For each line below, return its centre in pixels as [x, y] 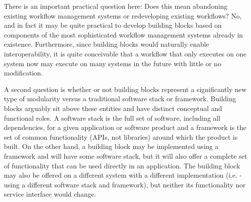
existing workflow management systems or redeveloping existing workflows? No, [123, 15]
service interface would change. [50, 194]
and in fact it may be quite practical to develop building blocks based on [113, 25]
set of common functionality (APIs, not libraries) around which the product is [121, 137]
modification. [23, 73]
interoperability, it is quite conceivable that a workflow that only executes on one [125, 53]
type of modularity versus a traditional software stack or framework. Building [120, 99]
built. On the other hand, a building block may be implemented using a [111, 146]
